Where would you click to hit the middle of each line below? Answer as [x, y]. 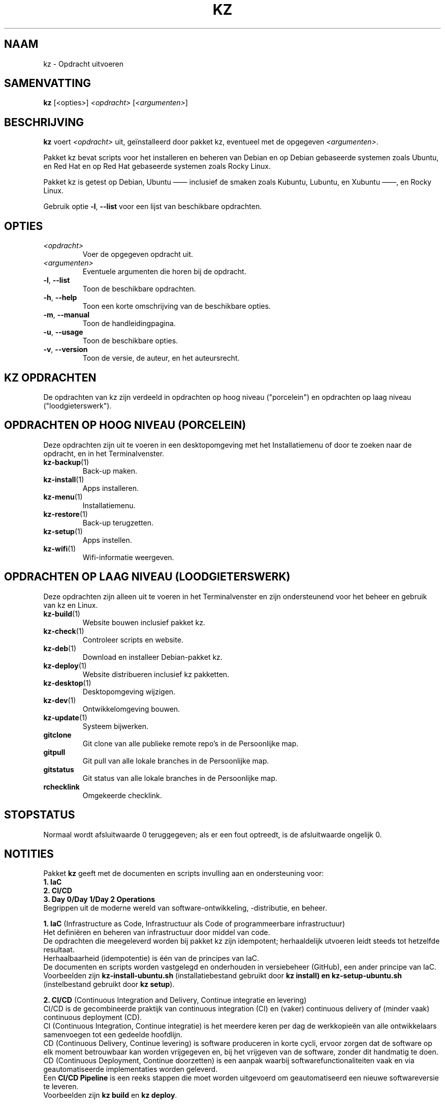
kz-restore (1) [66, 514]
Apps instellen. [107, 540]
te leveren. [61, 1087]
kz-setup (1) [63, 531]
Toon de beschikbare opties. [130, 341]
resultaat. [59, 950]
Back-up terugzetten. [118, 522]
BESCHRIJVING [44, 122]
